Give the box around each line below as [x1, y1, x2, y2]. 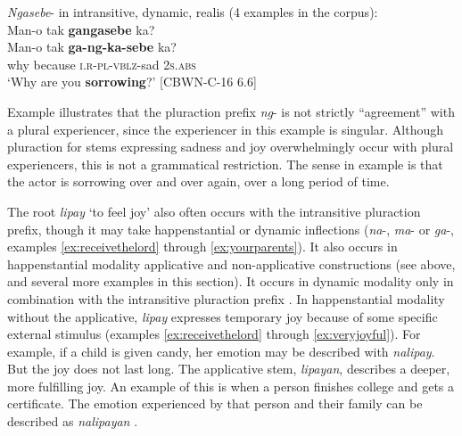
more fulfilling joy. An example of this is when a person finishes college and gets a [7, 376, 455, 395]
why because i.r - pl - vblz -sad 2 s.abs [7, 54, 196, 73]
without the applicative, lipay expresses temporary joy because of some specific [7, 307, 438, 325]
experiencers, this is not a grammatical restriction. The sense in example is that [7, 154, 443, 173]
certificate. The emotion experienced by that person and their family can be [7, 394, 423, 413]
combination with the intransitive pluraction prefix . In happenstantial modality [7, 289, 445, 308]
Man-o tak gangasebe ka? [7, 20, 155, 38]
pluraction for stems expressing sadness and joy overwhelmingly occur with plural [7, 137, 454, 156]
